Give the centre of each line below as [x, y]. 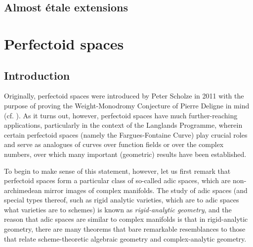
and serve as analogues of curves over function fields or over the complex [114, 144]
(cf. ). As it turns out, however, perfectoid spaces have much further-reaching [121, 115]
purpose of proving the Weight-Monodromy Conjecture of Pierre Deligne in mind [127, 105]
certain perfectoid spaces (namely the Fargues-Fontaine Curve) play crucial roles [126, 134]
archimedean [23, 190]
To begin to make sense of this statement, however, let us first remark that [117, 171]
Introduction [37, 75]
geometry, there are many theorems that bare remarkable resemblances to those [125, 229]
